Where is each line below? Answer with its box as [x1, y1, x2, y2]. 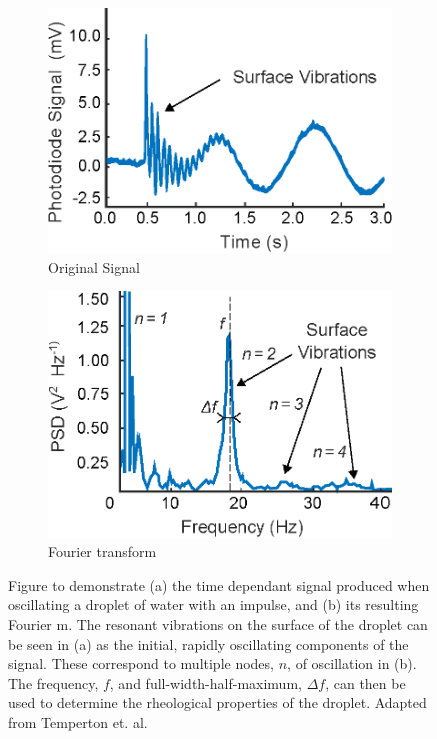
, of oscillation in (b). [287, 653, 417, 674]
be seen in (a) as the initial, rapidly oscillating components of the [8, 633, 409, 654]
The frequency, [8, 672, 99, 693]
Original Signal [48, 256, 140, 277]
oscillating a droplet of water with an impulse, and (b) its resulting [8, 594, 419, 615]
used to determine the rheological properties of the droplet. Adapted [8, 692, 427, 713]
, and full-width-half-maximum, [109, 672, 302, 693]
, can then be [325, 672, 406, 693]
